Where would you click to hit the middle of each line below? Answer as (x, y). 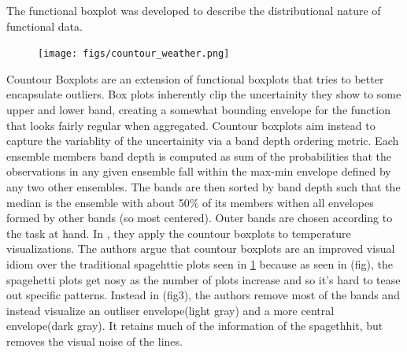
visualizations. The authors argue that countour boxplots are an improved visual (201, 248)
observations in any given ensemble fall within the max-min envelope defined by (199, 171)
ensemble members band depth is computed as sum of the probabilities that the (199, 156)
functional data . (44, 26)
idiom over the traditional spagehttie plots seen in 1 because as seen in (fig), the (200, 263)
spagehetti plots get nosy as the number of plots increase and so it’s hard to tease (203, 279)
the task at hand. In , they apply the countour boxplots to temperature (179, 233)
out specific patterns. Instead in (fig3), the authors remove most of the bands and (203, 295)
